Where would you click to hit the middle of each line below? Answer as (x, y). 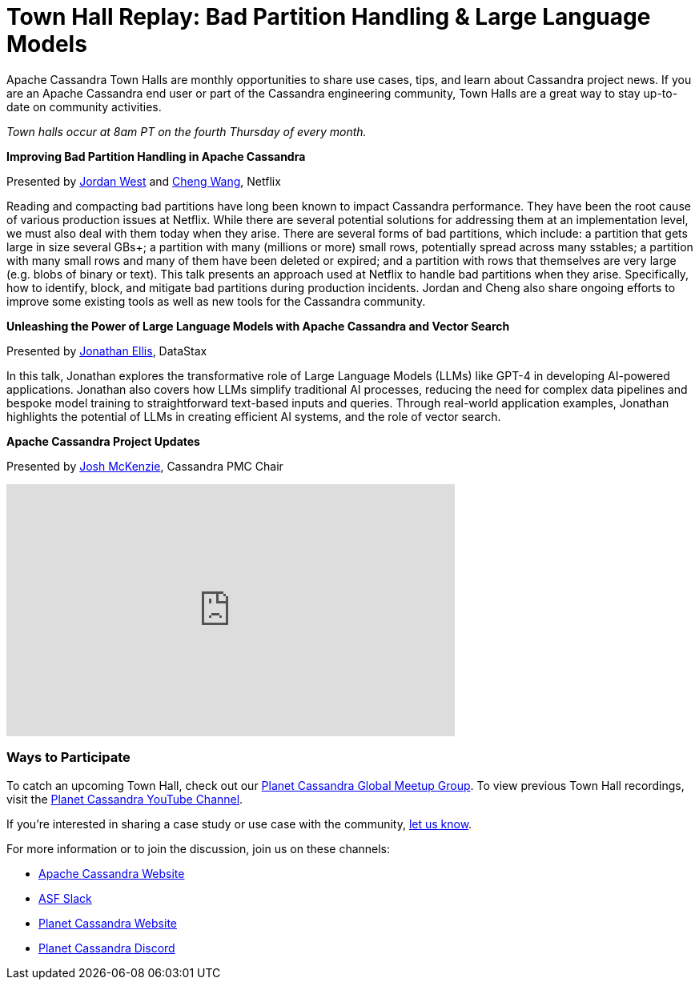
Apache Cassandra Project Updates (103, 441)
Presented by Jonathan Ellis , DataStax (107, 351)
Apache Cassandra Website (112, 873)
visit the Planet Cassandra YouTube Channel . (125, 799)
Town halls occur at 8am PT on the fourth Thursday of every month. (187, 131)
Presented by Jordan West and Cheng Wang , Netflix (144, 181)
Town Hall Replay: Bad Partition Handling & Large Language (329, 17)
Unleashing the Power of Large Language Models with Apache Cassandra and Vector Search (258, 326)
